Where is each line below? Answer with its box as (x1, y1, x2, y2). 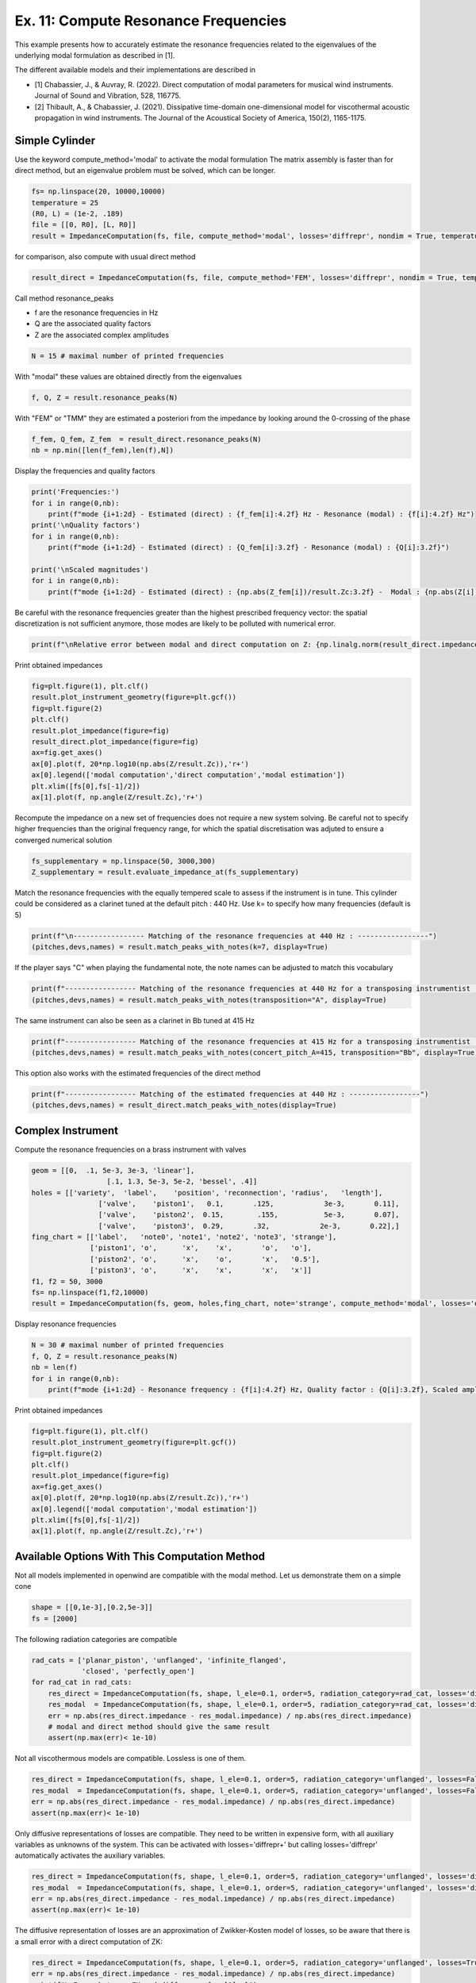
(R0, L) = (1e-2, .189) (31, 209, 125, 218)
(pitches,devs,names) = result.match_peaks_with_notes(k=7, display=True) (31, 942, 329, 952)
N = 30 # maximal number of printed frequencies (31, 1341, 225, 1350)
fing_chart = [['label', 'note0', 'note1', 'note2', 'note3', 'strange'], (31, 1233, 337, 1241)
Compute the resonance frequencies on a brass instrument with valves (14, 1145, 247, 1154)
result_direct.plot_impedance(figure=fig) (31, 737, 199, 746)
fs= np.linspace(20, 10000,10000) (31, 187, 166, 196)
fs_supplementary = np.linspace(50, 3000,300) (31, 857, 216, 865)
